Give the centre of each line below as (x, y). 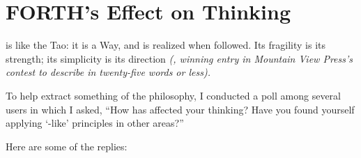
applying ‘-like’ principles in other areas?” (95, 123)
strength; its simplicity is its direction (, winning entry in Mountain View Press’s (179, 58)
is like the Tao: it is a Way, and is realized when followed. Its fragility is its (166, 45)
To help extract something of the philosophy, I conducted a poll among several (173, 95)
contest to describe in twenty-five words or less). (108, 72)
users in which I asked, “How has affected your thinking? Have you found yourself (180, 109)
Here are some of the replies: (67, 146)
